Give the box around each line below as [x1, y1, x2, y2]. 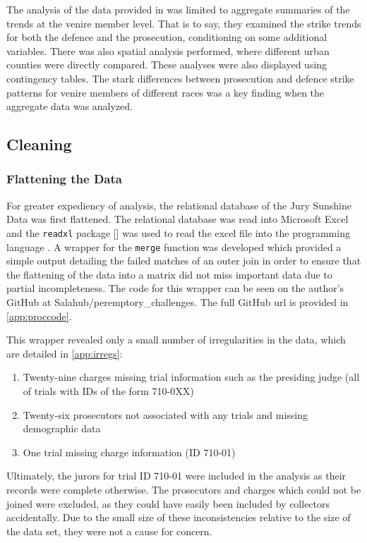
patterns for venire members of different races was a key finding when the [6, 85, 325, 99]
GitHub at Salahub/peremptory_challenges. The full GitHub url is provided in [6, 295, 349, 310]
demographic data [23, 421, 101, 436]
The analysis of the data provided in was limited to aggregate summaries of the [6, 2, 350, 16]
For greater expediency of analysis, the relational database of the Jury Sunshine [6, 197, 351, 212]
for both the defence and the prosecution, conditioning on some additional [6, 30, 327, 44]
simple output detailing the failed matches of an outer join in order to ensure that [6, 253, 361, 268]
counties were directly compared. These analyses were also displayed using [6, 57, 327, 72]
